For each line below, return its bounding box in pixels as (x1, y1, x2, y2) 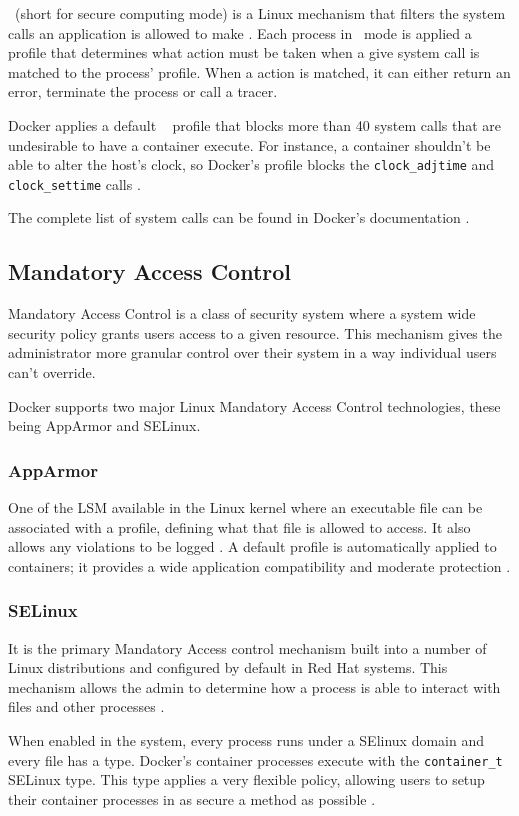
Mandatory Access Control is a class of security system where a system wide (8, 303, 476, 324)
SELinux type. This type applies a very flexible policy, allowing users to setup (8, 769, 485, 790)
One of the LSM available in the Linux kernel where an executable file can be (8, 497, 483, 518)
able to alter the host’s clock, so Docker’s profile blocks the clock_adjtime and (8, 154, 495, 175)
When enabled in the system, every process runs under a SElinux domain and (8, 730, 484, 751)
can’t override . (8, 362, 96, 383)
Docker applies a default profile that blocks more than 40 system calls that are (8, 114, 502, 135)
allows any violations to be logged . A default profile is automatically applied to (8, 536, 497, 557)
